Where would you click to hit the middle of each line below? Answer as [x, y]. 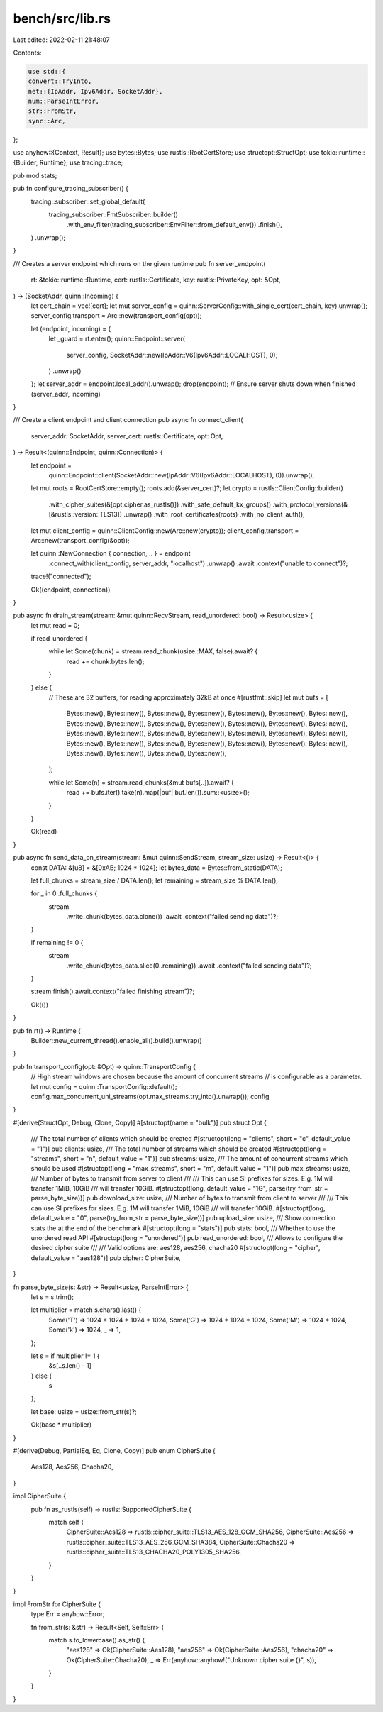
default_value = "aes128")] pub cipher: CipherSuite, [106, 1258]
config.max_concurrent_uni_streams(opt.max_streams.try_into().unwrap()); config [150, 1096]
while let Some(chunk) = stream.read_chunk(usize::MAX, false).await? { [153, 651]
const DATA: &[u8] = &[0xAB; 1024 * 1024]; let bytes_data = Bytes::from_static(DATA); [157, 867]
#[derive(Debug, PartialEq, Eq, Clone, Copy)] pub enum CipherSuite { [115, 1451]
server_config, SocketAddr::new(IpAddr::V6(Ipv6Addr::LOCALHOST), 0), [172, 355]
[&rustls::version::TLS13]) [85, 514]
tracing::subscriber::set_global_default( [88, 201]
